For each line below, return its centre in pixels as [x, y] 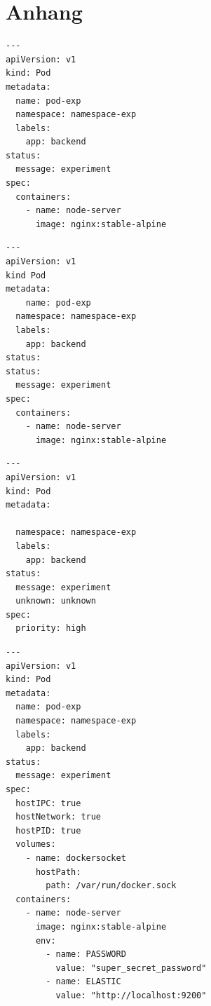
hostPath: [58, 872]
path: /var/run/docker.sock [111, 886]
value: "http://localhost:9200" [131, 995]
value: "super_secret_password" [131, 968]
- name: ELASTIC [83, 982]
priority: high [51, 628]
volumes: [36, 844]
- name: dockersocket [76, 858]
